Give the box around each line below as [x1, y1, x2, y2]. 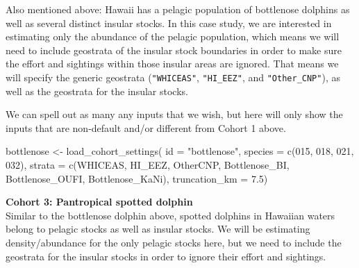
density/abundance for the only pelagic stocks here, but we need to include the [6, 235, 342, 249]
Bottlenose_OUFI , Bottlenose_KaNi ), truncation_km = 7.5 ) [6, 171, 268, 185]
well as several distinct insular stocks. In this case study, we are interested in [6, 15, 332, 30]
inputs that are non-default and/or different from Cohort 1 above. [6, 120, 286, 135]
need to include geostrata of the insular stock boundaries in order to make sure [6, 42, 342, 57]
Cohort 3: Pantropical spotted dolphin [6, 194, 193, 209]
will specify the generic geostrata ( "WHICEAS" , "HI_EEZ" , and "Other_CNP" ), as [6, 69, 340, 84]
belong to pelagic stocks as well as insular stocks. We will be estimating [6, 221, 310, 236]
